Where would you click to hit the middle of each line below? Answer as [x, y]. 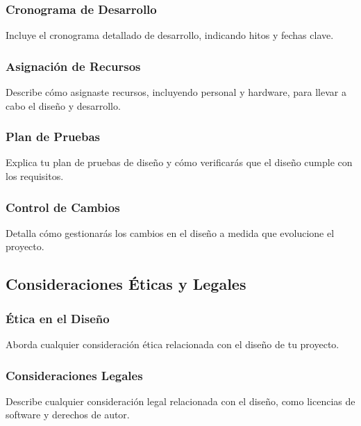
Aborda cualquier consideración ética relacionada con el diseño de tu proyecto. [173, 344]
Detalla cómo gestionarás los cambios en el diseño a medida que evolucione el [170, 232]
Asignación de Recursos [73, 66]
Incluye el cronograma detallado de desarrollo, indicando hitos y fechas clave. [170, 35]
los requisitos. [35, 176]
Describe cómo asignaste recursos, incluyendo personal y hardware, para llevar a [176, 92]
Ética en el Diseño [58, 318]
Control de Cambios [63, 207]
